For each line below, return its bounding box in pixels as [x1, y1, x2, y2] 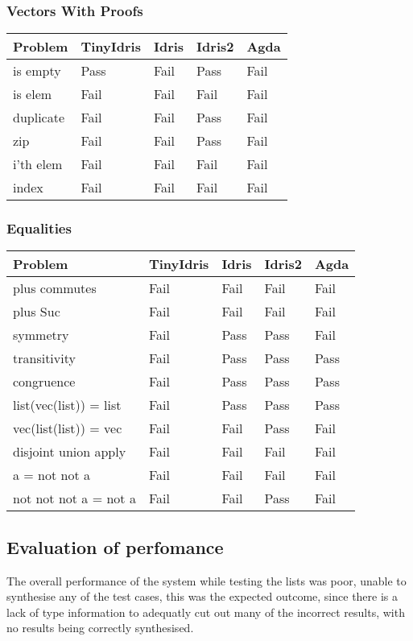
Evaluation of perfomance [6, 534, 224, 559]
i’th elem [13, 155, 63, 174]
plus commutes [13, 279, 97, 298]
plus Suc [13, 302, 60, 321]
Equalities [6, 218, 72, 238]
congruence [13, 372, 76, 391]
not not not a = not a [13, 489, 136, 508]
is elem [13, 85, 52, 104]
